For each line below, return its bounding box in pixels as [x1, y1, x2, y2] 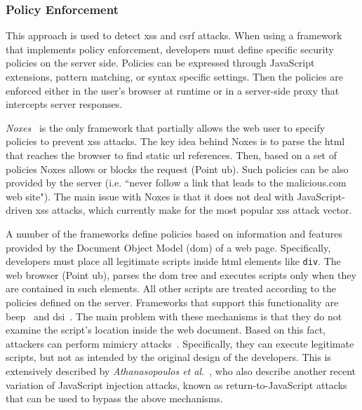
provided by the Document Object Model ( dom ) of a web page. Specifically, [6, 240, 331, 254]
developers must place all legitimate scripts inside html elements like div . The [6, 254, 341, 268]
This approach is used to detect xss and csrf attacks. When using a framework [6, 28, 342, 43]
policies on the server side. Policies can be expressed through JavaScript [6, 55, 315, 70]
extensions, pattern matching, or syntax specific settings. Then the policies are [6, 69, 343, 83]
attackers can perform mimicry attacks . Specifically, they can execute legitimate [6, 336, 354, 350]
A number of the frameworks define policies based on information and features [6, 226, 343, 240]
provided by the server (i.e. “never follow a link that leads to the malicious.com [6, 175, 347, 190]
